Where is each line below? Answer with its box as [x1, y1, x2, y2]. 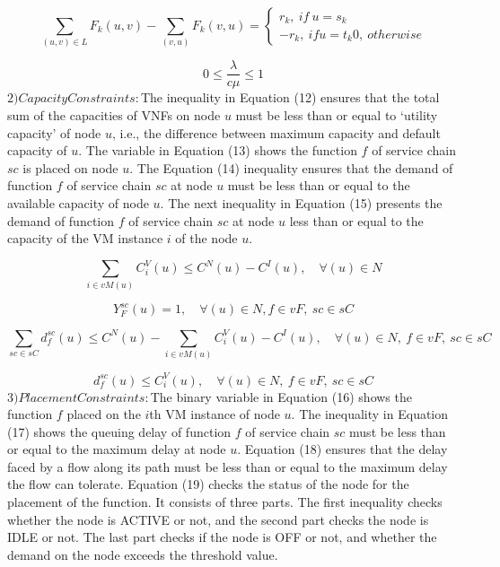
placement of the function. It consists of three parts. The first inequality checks [7, 493, 443, 511]
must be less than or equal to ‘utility [235, 105, 438, 124]
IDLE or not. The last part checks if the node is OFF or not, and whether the [7, 528, 437, 546]
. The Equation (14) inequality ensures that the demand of [129, 158, 453, 177]
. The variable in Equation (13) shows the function [78, 141, 357, 160]
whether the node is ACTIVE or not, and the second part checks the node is [7, 510, 429, 528]
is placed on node [22, 158, 118, 177]
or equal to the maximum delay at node [7, 440, 226, 458]
